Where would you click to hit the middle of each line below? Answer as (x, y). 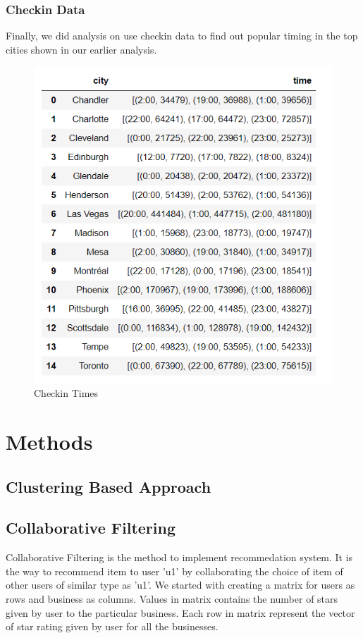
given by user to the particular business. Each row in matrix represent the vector (180, 612)
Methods (49, 442)
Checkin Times (66, 393)
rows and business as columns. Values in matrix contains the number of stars (172, 599)
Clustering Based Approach (109, 486)
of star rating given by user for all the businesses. (112, 626)
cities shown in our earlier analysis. (81, 49)
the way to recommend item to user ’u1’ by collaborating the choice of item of (174, 571)
